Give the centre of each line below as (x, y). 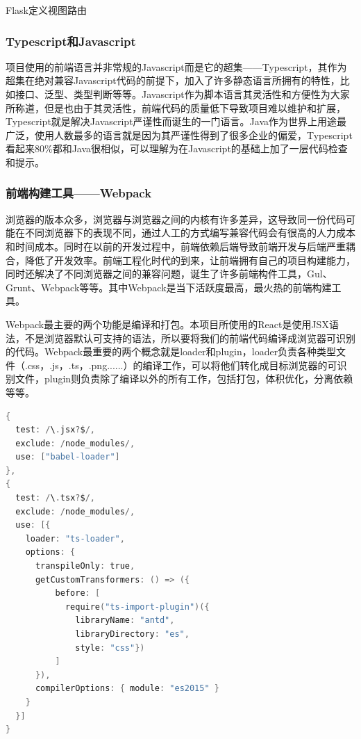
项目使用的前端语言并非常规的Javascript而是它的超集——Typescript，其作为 (176, 66)
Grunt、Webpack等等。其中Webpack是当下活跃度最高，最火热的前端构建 (169, 287)
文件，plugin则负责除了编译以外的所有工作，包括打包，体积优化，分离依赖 (184, 379)
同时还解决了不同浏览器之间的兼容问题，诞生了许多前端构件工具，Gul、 (169, 274)
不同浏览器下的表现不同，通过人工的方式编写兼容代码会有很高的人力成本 (190, 233)
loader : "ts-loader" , (75, 538)
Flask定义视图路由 (46, 10)
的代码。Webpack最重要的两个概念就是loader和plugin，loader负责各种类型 (171, 351)
